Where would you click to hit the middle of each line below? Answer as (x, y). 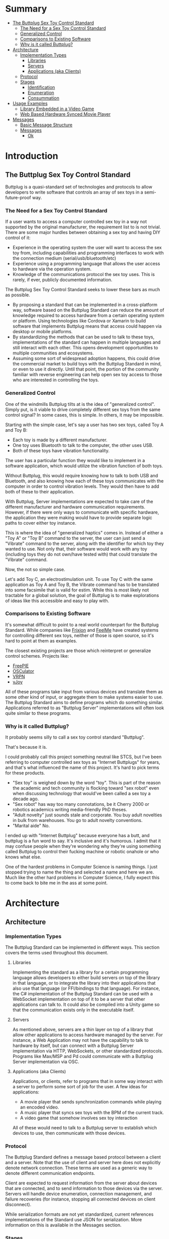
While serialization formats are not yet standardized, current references (79, 1214)
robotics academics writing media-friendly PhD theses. (70, 810)
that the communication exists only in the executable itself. (73, 1010)
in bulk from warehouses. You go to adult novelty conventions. (77, 820)
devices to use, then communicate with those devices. (69, 1133)
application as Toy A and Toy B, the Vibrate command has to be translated (82, 584)
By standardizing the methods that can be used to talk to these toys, (83, 337)
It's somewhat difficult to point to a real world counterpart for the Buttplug (82, 624)
